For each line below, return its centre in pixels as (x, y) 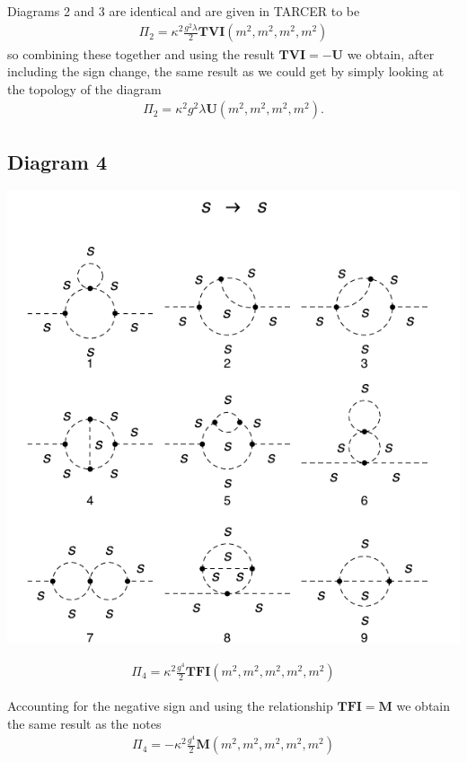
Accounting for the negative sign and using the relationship (170, 706)
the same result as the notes (84, 723)
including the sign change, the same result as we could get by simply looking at (226, 71)
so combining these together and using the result (141, 53)
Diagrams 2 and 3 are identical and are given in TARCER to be (184, 11)
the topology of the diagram (84, 88)
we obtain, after (391, 53)
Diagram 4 (57, 161)
